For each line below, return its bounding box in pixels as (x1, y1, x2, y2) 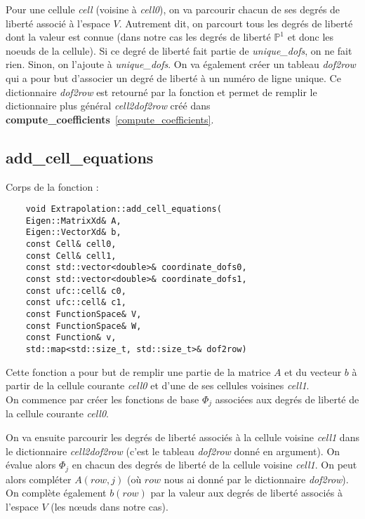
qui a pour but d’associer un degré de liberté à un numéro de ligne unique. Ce (6, 70, 341, 85)
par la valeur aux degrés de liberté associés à (150, 485, 343, 500)
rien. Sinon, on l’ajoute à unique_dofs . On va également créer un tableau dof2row (6, 57, 356, 72)
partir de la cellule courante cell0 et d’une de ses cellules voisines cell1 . (6, 378, 310, 393)
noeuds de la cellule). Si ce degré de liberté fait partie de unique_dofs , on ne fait (6, 43, 352, 58)
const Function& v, (25, 332, 117, 343)
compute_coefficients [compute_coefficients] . (6, 112, 214, 126)
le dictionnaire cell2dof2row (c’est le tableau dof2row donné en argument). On (6, 443, 340, 458)
